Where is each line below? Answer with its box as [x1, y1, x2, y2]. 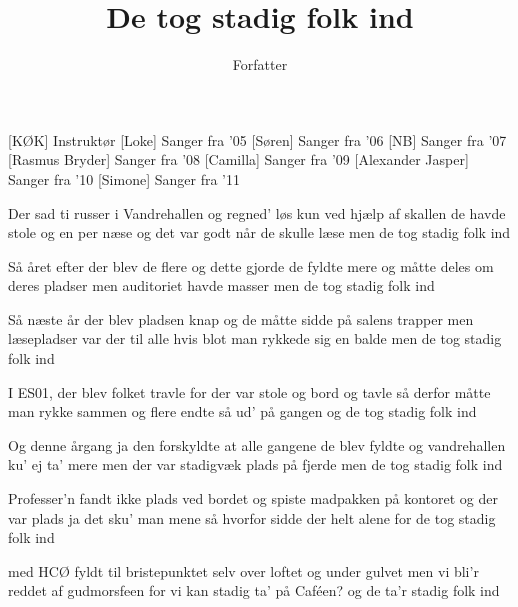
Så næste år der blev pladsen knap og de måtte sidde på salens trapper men [8, 308, 474, 329]
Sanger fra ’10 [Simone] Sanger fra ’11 [8, 168, 240, 189]
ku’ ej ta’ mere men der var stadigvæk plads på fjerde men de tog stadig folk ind [8, 454, 503, 475]
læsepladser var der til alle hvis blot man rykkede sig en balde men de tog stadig [8, 328, 502, 349]
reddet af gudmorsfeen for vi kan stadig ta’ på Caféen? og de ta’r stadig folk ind [8, 580, 500, 601]
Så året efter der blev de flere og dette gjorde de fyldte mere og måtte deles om [8, 255, 494, 276]
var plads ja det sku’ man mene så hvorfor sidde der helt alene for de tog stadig [8, 507, 496, 528]
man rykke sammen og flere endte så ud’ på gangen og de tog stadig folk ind [8, 401, 477, 422]
